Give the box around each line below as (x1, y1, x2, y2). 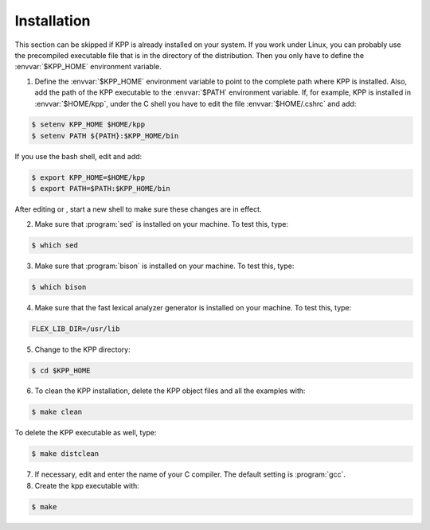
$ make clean (31, 407, 83, 417)
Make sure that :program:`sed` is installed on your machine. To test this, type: (34, 219, 289, 228)
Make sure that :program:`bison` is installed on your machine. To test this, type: (34, 261, 295, 271)
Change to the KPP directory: (34, 345, 131, 354)
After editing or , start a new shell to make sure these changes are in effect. (14, 205, 262, 214)
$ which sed (31, 240, 79, 250)
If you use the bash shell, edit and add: (14, 151, 143, 161)
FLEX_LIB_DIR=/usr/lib (31, 324, 120, 333)
